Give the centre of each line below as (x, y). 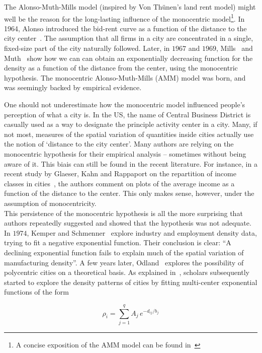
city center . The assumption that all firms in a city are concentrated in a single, (129, 38)
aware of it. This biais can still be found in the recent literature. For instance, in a (131, 163)
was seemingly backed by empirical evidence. (73, 87)
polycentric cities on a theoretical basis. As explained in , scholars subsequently (127, 272)
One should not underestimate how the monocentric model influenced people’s (125, 104)
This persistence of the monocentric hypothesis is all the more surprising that (123, 213)
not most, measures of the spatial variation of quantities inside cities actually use (129, 134)
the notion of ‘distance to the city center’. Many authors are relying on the (119, 144)
